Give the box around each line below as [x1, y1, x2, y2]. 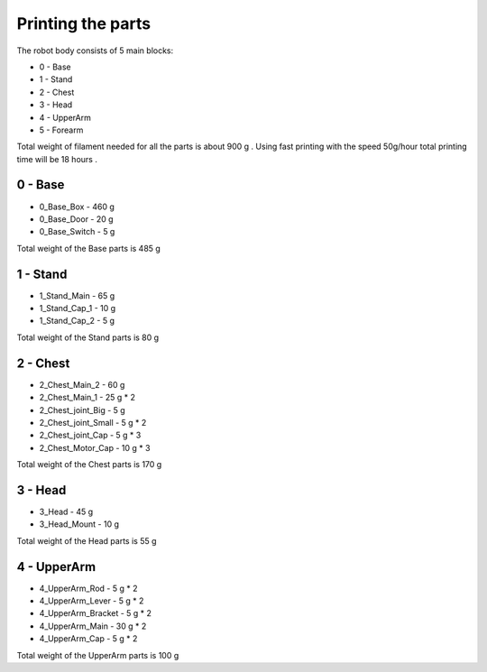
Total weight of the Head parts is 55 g [16, 535, 157, 546]
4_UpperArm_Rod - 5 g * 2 [39, 583, 138, 594]
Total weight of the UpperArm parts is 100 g [16, 649, 179, 660]
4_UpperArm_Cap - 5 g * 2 [39, 633, 138, 644]
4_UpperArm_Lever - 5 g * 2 [39, 595, 144, 606]
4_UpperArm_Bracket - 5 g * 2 [39, 608, 152, 619]
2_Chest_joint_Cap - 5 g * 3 [39, 429, 142, 441]
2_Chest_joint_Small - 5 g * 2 [39, 417, 147, 428]
